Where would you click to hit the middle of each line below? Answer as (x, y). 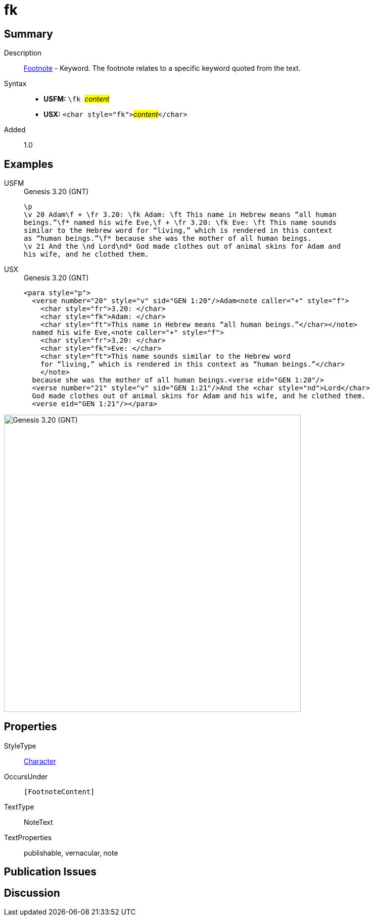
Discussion (32, 893)
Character (40, 761)
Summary (28, 34)
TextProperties (28, 837)
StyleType (20, 746)
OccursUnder (26, 776)
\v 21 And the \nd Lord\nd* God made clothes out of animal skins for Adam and (182, 246)
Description (23, 53)
